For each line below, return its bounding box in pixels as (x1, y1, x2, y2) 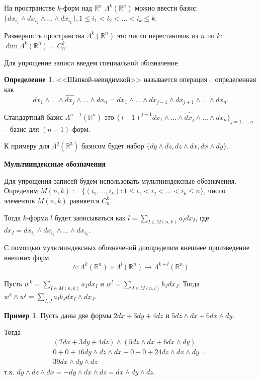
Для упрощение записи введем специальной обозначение (4, 57, 178, 67)
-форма (26, 212, 48, 222)
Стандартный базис (4, 111, 63, 122)
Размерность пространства (4, 30, 84, 40)
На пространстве (4, 3, 55, 13)
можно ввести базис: (135, 3, 198, 13)
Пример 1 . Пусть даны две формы (4, 310, 112, 320)
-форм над (61, 3, 92, 13)
